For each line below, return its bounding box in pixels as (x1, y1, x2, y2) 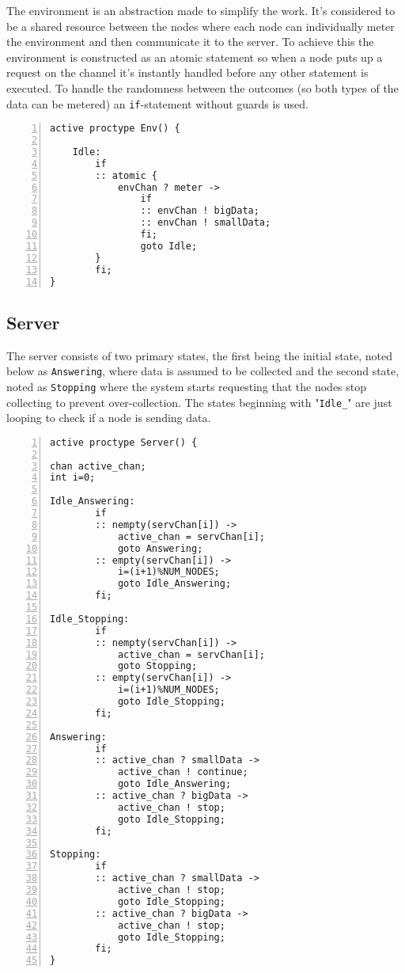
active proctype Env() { (50, 123, 180, 135)
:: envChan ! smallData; (140, 217, 271, 229)
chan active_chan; (50, 460, 146, 472)
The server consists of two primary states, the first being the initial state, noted (6, 347, 393, 363)
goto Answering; (117, 542, 203, 554)
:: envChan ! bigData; (140, 205, 259, 217)
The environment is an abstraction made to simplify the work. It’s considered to (6, 2, 396, 18)
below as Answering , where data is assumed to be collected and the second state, (6, 363, 399, 379)
